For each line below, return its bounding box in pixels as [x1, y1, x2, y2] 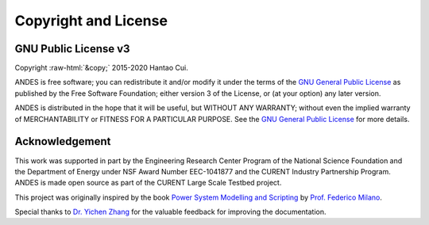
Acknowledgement [14, 135, 111, 148]
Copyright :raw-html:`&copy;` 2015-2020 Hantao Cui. [14, 63, 188, 73]
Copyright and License [14, 12, 168, 29]
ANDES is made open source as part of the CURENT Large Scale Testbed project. [14, 178, 282, 188]
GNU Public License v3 [14, 42, 130, 55]
